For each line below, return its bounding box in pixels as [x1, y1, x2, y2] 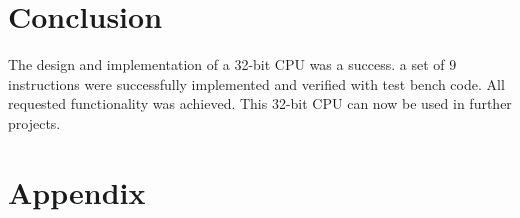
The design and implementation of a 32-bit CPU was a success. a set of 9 [8, 54, 457, 75]
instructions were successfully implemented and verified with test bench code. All [8, 73, 505, 94]
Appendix [8, 171, 146, 212]
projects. [8, 112, 61, 133]
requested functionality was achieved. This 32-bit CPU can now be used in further [8, 93, 512, 114]
